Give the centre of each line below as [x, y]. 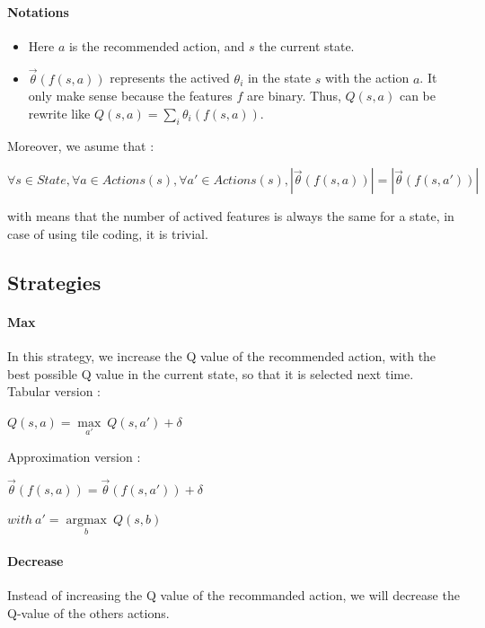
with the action [367, 78]
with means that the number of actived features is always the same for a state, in [231, 216]
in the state [279, 78]
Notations [38, 11]
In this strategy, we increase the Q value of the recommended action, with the [222, 355]
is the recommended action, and [157, 45]
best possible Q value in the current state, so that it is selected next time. [211, 373]
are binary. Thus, [294, 96]
